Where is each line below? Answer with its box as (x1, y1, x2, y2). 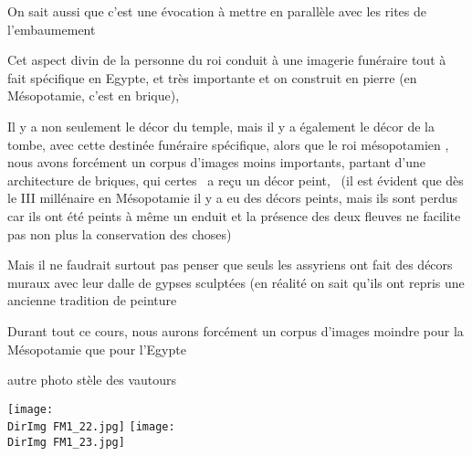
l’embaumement (7, 19, 96, 38)
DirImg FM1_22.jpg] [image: (7, 420, 175, 434)
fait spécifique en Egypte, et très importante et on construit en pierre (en (7, 68, 417, 87)
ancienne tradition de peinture (7, 291, 177, 310)
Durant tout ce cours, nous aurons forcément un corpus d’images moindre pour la (7, 321, 464, 340)
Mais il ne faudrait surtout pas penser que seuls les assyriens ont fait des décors (7, 255, 453, 274)
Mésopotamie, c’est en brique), (7, 86, 180, 105)
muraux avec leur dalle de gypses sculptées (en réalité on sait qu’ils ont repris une (7, 272, 465, 292)
